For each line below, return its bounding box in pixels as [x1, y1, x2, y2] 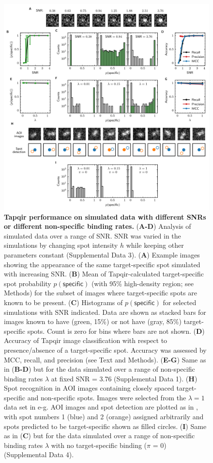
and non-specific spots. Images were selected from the [27, 392, 186, 402]
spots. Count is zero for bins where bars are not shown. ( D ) [27, 326, 205, 336]
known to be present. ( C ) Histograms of [4, 297, 123, 307]
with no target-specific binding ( [51, 440, 147, 450]
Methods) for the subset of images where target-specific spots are [4, 288, 197, 298]
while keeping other [126, 240, 184, 250]
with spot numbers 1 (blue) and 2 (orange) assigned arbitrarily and [4, 412, 204, 422]
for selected [163, 297, 197, 307]
